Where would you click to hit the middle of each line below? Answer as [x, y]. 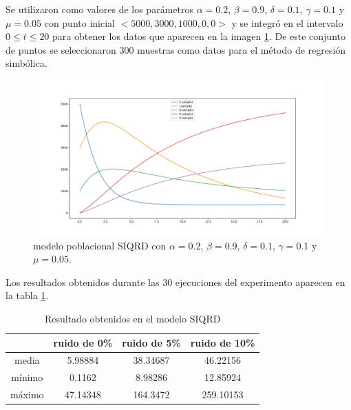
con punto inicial [79, 22]
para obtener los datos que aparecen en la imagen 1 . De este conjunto [199, 36]
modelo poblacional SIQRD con [100, 245]
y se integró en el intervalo [287, 22]
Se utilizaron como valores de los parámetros [99, 9]
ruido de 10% [223, 342]
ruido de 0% [83, 342]
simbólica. [26, 63]
